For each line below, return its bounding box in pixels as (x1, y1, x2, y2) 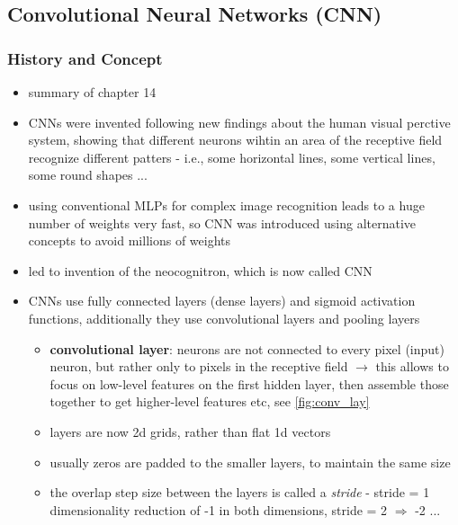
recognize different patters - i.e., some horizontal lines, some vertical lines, (28, 147, 436, 166)
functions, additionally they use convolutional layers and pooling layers (28, 308, 420, 327)
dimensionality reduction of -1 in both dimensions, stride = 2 (49, 500, 388, 519)
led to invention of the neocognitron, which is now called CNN (28, 261, 373, 280)
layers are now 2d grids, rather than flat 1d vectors (49, 422, 331, 440)
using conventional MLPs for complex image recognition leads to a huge (28, 195, 425, 214)
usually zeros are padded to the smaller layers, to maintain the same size (49, 452, 451, 471)
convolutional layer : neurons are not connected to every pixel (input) (49, 339, 445, 358)
